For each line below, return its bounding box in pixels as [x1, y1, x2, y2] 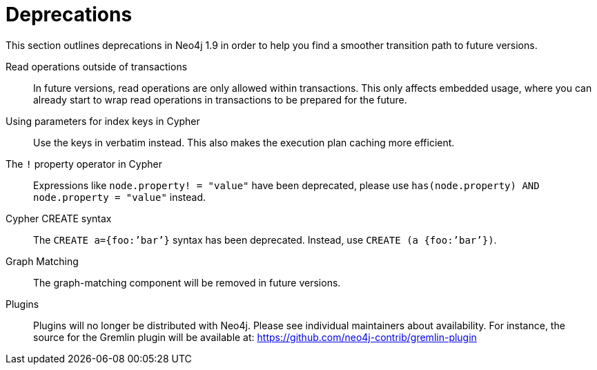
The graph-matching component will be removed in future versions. [33, 276, 341, 289]
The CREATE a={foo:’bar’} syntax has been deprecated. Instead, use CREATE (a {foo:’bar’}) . [33, 233, 497, 246]
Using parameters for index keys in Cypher [6, 115, 200, 127]
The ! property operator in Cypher [6, 157, 162, 170]
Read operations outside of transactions [6, 60, 188, 72]
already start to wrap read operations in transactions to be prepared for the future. [33, 93, 407, 106]
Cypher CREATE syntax [6, 212, 112, 224]
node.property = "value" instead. [33, 191, 206, 203]
